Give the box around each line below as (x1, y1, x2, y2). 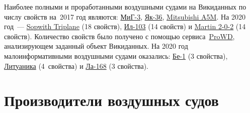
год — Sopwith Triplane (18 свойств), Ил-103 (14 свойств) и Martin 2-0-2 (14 (4, 21, 246, 32)
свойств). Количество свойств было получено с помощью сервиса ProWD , (4, 31, 235, 41)
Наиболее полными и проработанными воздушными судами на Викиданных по (4, 2, 246, 12)
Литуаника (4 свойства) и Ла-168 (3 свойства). (4, 60, 148, 71)
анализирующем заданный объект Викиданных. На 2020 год (4, 41, 188, 51)
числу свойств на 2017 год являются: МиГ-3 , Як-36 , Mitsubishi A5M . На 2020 (4, 11, 245, 22)
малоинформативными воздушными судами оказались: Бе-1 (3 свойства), (4, 50, 228, 61)
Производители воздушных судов (4, 90, 219, 110)
